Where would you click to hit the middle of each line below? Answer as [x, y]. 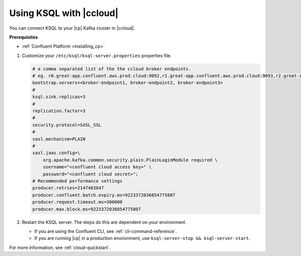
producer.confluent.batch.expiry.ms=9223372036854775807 [104, 195]
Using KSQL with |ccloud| [64, 13]
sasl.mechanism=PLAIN [59, 139]
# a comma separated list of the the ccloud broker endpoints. [112, 69]
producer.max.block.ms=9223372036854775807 [87, 209]
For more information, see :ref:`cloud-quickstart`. [60, 247]
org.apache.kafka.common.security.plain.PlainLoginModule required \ [130, 160]
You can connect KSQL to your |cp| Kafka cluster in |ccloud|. [72, 28]
